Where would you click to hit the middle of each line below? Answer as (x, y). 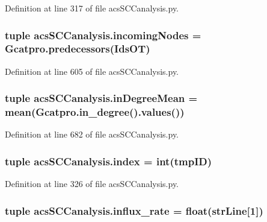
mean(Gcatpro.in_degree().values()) (95, 112)
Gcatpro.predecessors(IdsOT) (78, 49)
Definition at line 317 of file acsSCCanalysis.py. (92, 8)
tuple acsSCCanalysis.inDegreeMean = (101, 98)
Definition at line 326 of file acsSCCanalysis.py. (92, 184)
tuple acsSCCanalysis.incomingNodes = (103, 35)
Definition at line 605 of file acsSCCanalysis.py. (92, 71)
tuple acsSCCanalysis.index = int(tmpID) (109, 161)
